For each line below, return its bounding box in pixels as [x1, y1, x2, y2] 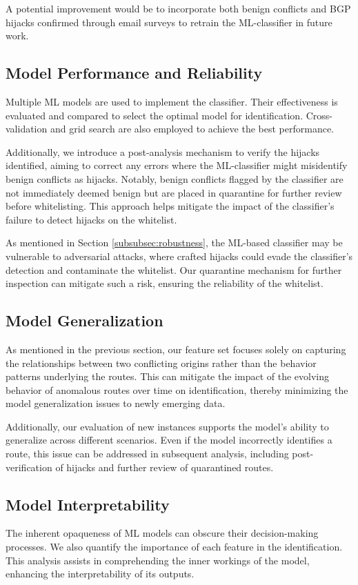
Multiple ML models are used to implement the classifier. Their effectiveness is [6, 94, 338, 108]
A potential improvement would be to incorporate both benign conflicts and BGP [6, 1, 351, 15]
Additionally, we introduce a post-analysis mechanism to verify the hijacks [6, 144, 320, 159]
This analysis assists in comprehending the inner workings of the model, [6, 553, 310, 567]
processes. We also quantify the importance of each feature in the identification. [6, 539, 343, 554]
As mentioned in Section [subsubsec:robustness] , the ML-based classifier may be [6, 235, 343, 250]
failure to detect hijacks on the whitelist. [6, 212, 177, 226]
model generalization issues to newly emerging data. [6, 396, 226, 410]
